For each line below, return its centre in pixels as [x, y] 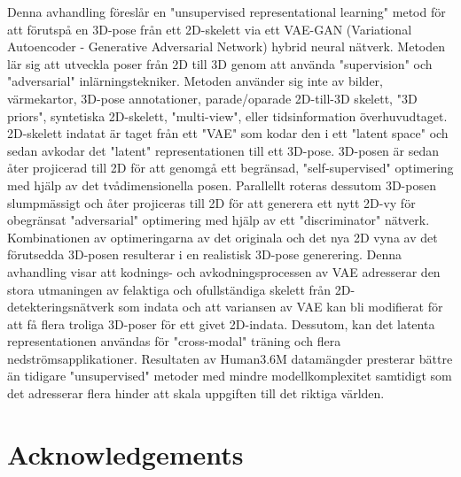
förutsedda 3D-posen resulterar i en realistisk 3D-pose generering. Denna [205, 254]
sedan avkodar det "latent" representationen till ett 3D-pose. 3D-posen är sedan [223, 150]
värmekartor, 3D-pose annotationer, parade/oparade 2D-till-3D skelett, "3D [212, 98]
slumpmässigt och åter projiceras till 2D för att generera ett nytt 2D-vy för [211, 202]
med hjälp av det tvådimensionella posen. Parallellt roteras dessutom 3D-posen [222, 185]
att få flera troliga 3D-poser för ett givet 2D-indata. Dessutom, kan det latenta [221, 323]
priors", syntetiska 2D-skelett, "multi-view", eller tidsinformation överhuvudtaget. [227, 115]
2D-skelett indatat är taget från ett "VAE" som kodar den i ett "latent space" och [228, 133]
